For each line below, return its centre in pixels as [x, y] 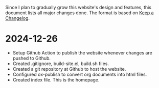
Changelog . [17, 18]
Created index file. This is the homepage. [56, 80]
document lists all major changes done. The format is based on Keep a [80, 13]
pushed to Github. [32, 58]
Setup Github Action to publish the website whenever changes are [82, 52]
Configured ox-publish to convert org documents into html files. [80, 74]
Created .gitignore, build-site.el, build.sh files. [61, 64]
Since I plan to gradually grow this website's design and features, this [78, 7]
